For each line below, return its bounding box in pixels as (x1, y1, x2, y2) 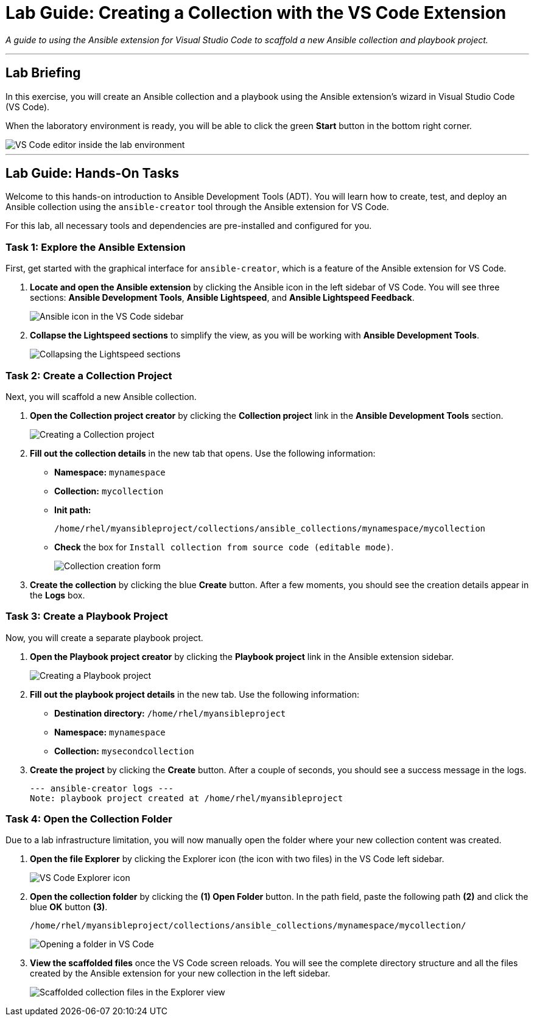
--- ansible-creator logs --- (30, 783, 174, 793)
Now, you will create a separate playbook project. (5, 632, 203, 643)
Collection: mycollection (54, 485, 164, 496)
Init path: (54, 504, 91, 515)
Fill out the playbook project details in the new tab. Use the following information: (30, 689, 359, 700)
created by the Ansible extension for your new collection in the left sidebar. (30, 968, 331, 979)
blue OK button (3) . (30, 902, 108, 913)
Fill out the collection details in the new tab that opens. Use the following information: (30, 447, 376, 458)
